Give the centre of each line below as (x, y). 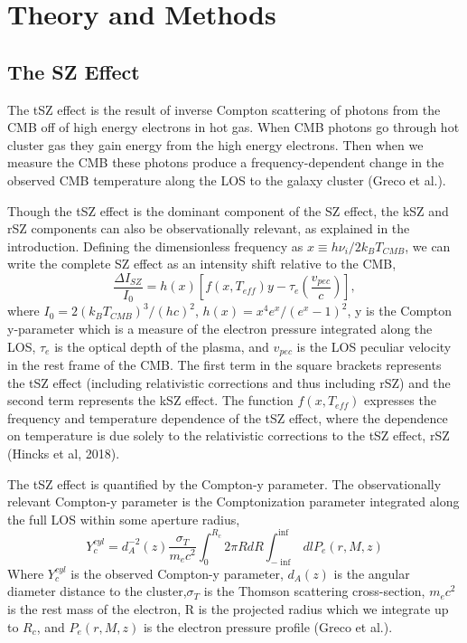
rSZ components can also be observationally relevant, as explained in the (209, 228)
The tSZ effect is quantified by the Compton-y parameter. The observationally (224, 483)
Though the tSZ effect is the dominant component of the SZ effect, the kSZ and (228, 210)
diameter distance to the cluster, (97, 591)
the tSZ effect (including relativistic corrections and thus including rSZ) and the (229, 382)
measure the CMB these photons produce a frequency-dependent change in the (226, 162)
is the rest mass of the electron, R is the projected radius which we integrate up (228, 608)
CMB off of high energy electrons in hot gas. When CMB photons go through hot (233, 127)
